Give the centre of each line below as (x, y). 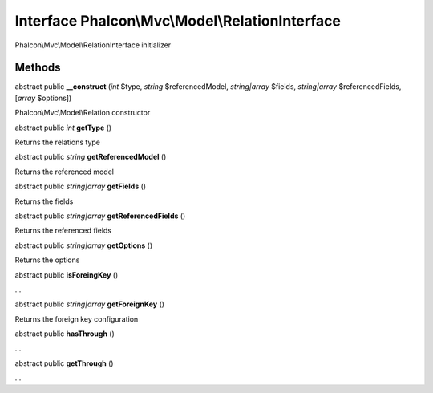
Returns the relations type (57, 142)
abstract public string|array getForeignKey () (89, 304)
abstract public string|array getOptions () (83, 245)
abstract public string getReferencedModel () (91, 157)
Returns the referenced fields (63, 231)
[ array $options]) (43, 98)
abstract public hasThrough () (65, 334)
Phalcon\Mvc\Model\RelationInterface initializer (93, 45)
